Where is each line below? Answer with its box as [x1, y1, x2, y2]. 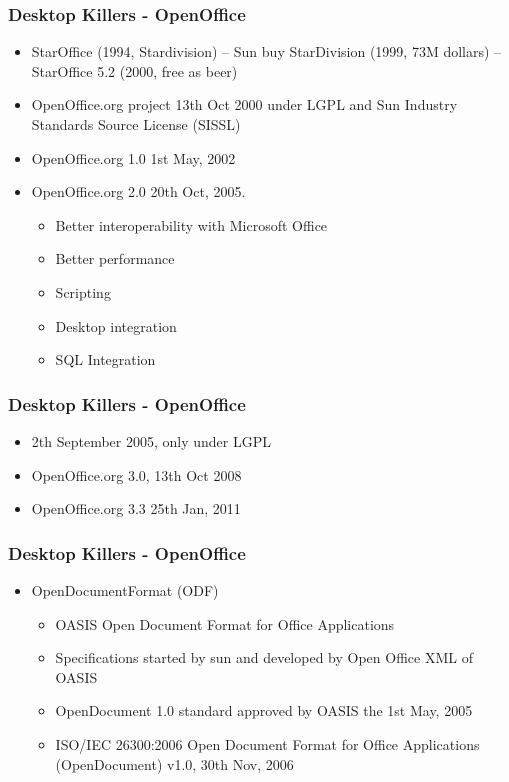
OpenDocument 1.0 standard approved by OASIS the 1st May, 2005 [55, 700, 473, 721]
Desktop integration [55, 315, 177, 336]
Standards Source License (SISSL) [31, 114, 241, 134]
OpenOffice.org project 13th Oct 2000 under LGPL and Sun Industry [31, 94, 458, 115]
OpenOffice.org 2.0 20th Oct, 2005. [31, 181, 246, 202]
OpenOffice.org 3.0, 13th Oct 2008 [31, 464, 242, 485]
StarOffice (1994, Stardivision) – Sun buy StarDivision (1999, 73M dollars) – [31, 41, 502, 62]
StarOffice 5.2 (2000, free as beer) [31, 60, 238, 81]
